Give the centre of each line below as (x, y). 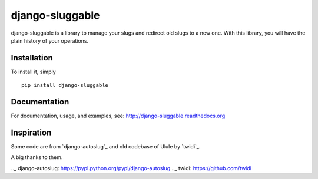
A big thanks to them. (37, 157)
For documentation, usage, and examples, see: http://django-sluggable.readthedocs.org (118, 116)
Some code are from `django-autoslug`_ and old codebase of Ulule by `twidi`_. (106, 147)
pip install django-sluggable (65, 85)
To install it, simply (33, 72)
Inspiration (31, 132)
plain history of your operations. (49, 40)
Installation (32, 58)
